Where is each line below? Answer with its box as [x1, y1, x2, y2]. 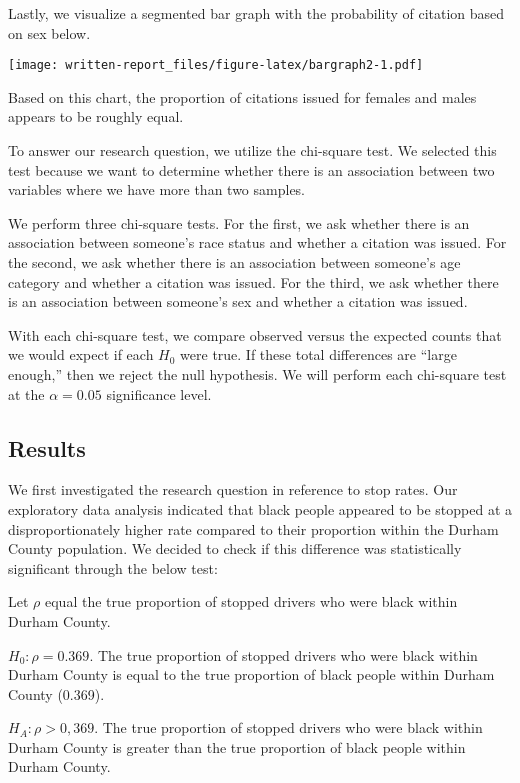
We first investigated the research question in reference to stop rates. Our [8, 479, 458, 500]
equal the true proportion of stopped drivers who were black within [44, 591, 458, 612]
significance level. [106, 383, 212, 404]
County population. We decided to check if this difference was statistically [8, 538, 462, 559]
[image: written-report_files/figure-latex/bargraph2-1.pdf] [8, 58, 424, 73]
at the [8, 383, 45, 404]
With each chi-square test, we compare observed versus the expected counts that [8, 324, 502, 345]
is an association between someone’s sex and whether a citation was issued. [8, 291, 468, 312]
